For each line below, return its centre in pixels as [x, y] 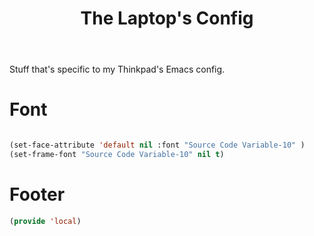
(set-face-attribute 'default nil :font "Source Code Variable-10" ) [157, 145]
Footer [37, 194]
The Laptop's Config [167, 18]
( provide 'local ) [45, 221]
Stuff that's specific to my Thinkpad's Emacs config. [117, 69]
